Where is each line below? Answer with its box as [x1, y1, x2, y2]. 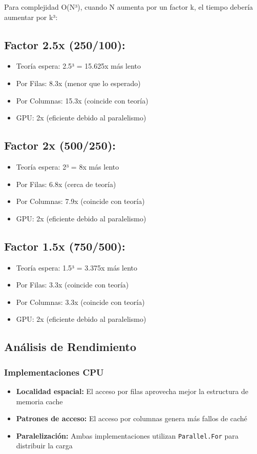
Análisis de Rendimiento [4, 339, 136, 355]
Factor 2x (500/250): [4, 137, 116, 153]
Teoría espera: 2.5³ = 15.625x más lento [16, 60, 141, 71]
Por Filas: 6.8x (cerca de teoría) [16, 178, 116, 189]
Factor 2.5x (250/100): [4, 36, 125, 52]
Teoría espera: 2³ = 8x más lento [16, 161, 119, 172]
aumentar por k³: [4, 11, 58, 22]
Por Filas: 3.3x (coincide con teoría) [16, 279, 129, 290]
